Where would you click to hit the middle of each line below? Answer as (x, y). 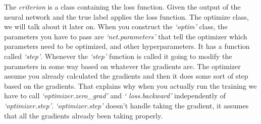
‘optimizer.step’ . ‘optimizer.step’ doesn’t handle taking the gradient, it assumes (126, 105)
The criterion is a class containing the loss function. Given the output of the (122, 7)
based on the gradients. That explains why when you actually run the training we (130, 85)
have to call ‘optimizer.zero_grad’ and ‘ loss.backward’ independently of (115, 96)
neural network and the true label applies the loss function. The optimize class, (126, 16)
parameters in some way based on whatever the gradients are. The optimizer (122, 66)
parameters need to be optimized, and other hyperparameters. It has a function (127, 46)
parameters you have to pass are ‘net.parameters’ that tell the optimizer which (126, 36)
